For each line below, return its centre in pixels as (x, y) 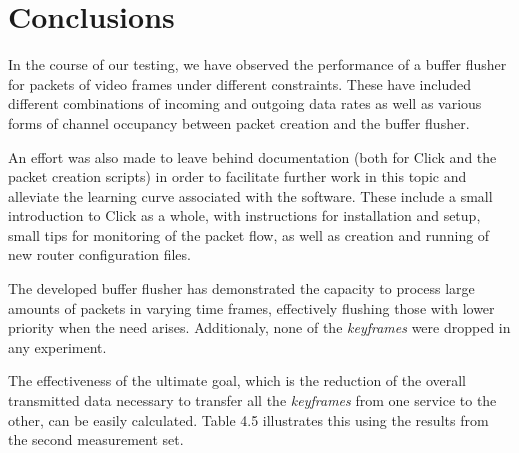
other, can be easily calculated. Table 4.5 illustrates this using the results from (248, 419)
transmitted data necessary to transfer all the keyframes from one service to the (252, 400)
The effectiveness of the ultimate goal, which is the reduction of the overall (237, 380)
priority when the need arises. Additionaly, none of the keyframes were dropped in (259, 327)
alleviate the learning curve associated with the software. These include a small (250, 195)
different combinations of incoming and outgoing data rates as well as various (245, 103)
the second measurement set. (96, 439)
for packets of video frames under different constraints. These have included (239, 83)
